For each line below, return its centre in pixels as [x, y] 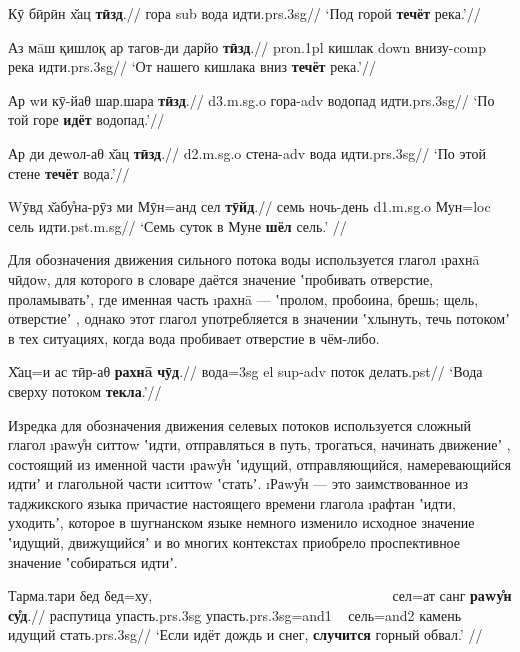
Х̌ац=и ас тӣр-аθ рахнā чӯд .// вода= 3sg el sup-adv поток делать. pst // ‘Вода [245, 371]
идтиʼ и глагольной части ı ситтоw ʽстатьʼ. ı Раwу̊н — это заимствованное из [238, 483]
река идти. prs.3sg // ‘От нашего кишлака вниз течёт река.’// [192, 66]
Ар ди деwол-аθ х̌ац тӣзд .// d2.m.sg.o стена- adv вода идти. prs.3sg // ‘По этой [247, 152]
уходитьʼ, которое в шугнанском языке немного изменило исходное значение [241, 522]
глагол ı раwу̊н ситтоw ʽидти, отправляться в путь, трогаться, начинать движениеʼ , [259, 444]
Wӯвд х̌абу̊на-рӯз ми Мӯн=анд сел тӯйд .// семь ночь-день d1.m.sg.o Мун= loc [249, 206]
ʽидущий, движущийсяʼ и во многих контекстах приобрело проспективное [234, 542]
